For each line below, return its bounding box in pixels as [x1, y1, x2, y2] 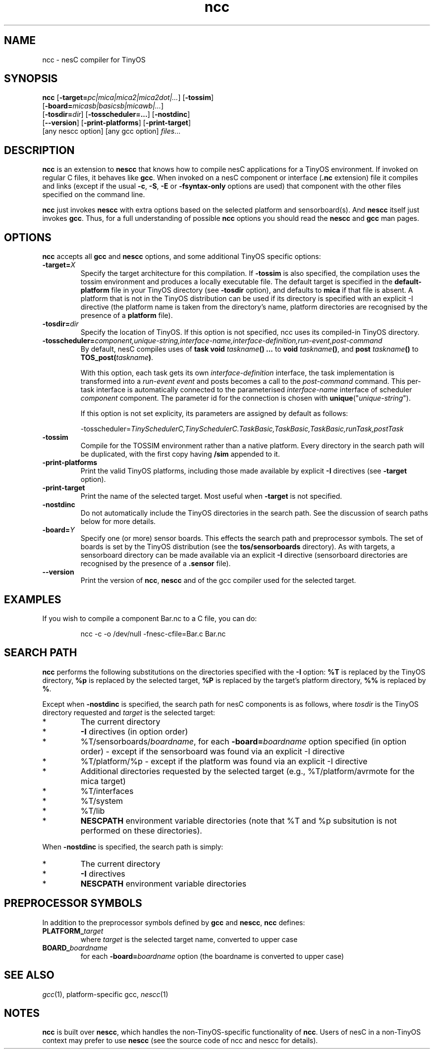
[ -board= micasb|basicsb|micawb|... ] [42, 102, 164, 110]
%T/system [80, 795, 123, 806]
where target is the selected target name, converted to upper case [80, 935, 298, 944]
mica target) [80, 776, 126, 786]
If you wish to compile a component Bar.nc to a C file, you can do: [42, 614, 257, 623]
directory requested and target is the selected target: [42, 708, 216, 717]
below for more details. [80, 517, 156, 526]
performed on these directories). [80, 825, 202, 836]
